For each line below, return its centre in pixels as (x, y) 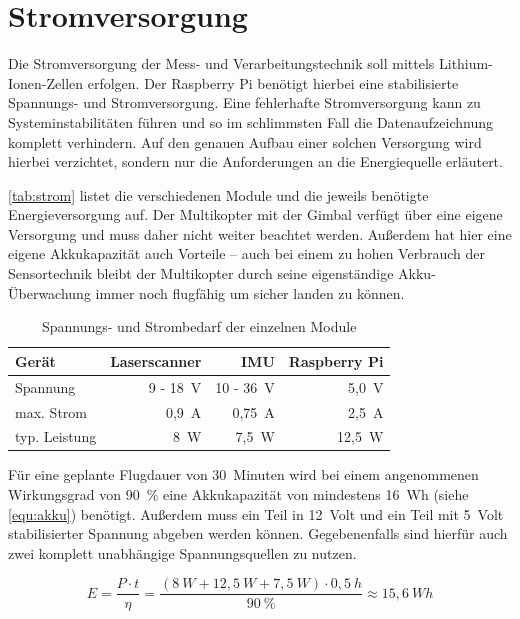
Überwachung (49, 292)
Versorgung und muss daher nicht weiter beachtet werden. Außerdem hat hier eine (260, 233)
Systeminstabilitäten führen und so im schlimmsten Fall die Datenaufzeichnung (251, 121)
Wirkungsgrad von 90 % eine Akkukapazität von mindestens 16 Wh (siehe (238, 494)
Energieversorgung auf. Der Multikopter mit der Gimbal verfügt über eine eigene (255, 214)
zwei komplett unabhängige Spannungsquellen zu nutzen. (182, 552)
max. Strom (51, 411)
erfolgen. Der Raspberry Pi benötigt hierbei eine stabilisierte (273, 82)
